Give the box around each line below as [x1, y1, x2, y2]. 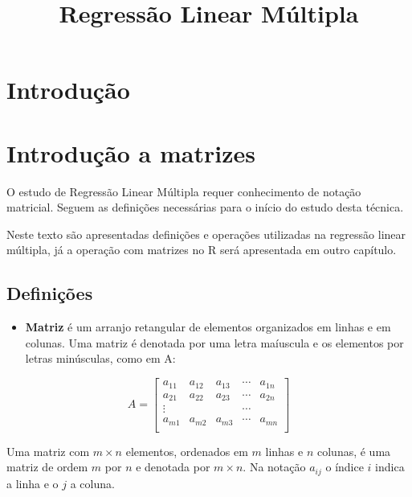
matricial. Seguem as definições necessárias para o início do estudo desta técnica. [6, 199, 404, 216]
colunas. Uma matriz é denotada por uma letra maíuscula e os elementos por [25, 334, 404, 351]
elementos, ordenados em [125, 442, 248, 459]
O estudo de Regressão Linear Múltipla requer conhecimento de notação [6, 183, 361, 199]
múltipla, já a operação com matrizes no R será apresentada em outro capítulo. [6, 241, 397, 258]
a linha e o [6, 474, 59, 491]
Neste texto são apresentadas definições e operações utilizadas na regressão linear [6, 225, 406, 242]
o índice [325, 458, 364, 475]
